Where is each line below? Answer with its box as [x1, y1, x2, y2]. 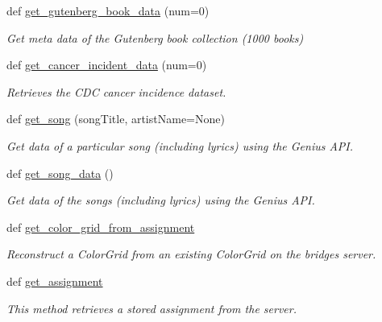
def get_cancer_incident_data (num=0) [6, 56, 207, 73]
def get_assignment [6, 272, 103, 289]
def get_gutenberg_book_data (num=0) [6, 2, 210, 19]
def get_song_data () [6, 164, 114, 181]
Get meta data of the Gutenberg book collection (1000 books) [6, 29, 304, 46]
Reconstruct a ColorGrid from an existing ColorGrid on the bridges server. [6, 246, 376, 262]
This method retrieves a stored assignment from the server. [6, 299, 297, 316]
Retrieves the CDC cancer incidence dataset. [6, 83, 226, 100]
